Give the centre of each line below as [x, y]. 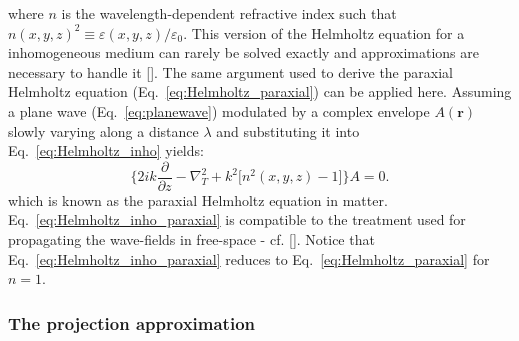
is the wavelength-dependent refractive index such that [229, 13]
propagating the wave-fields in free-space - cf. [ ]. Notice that [191, 239]
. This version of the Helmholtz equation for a [324, 32]
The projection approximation [131, 322]
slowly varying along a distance [103, 130]
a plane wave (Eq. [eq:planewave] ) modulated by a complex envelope [219, 110]
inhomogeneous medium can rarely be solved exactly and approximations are [243, 52]
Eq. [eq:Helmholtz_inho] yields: [106, 150]
